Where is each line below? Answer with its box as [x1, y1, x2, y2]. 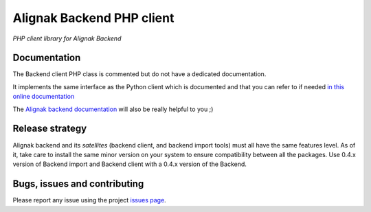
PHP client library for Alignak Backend [12, 34, 122, 43]
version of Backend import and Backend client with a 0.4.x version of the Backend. [12, 160, 247, 168]
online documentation [12, 93, 75, 101]
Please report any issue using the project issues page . [12, 196, 166, 204]
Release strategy [12, 123, 87, 134]
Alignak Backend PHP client [12, 10, 175, 25]
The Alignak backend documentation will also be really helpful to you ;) [12, 105, 214, 113]
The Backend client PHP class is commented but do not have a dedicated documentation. [12, 70, 267, 78]
